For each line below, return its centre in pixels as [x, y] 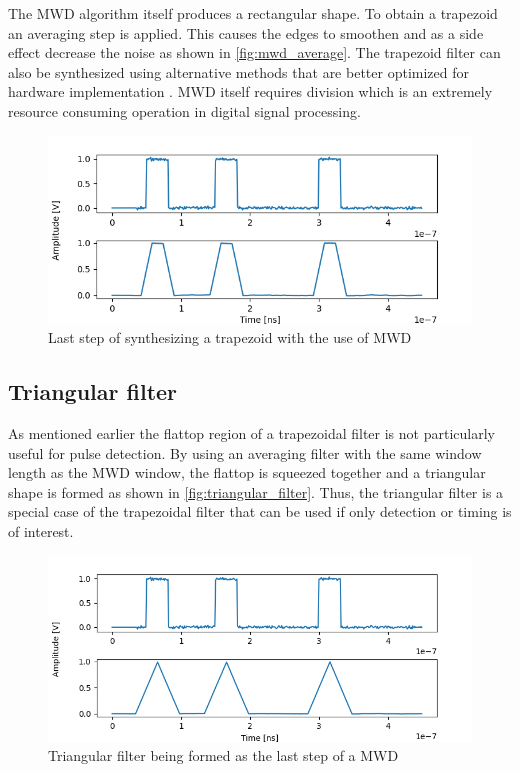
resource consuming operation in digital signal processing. [184, 110]
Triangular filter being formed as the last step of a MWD [223, 755]
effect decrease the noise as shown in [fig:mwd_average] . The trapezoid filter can [254, 52]
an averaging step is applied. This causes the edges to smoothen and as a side [246, 32]
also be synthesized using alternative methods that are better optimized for [238, 71]
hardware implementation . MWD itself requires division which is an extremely [250, 91]
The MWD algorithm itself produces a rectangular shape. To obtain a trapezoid [253, 13]
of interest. [41, 530]
